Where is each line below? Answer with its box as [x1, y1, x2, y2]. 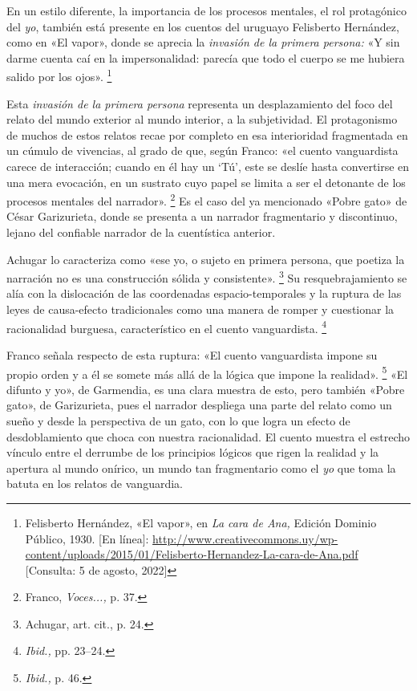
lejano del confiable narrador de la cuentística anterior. [6, 224, 276, 241]
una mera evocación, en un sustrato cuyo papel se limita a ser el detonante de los [6, 173, 406, 190]
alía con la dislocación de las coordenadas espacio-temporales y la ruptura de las [6, 285, 402, 302]
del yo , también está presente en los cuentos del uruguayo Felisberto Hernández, [6, 18, 399, 35]
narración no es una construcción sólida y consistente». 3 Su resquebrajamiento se [6, 267, 407, 286]
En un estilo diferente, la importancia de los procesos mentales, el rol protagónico [6, 2, 407, 18]
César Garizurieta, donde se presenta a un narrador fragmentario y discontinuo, [6, 208, 398, 225]
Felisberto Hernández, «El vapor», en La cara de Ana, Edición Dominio [25, 514, 377, 530]
